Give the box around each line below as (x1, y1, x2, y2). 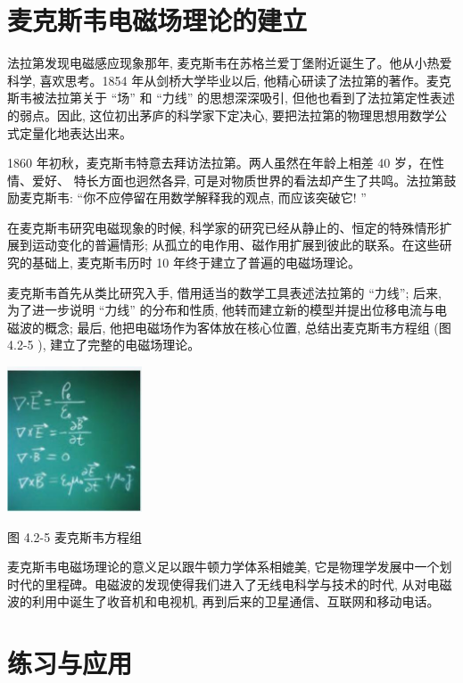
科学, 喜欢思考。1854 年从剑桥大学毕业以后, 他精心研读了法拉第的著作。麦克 (7, 70, 451, 89)
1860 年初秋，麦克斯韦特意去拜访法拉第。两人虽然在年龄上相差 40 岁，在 (7, 153, 432, 172)
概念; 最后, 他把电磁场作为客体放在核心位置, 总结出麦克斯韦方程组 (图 (44, 317, 451, 336)
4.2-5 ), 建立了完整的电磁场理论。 (7, 335, 201, 354)
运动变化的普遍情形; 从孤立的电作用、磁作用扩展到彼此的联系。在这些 (31, 235, 440, 254)
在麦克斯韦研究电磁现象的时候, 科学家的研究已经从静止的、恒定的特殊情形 (7, 218, 440, 236)
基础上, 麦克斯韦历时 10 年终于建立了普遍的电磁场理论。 (31, 253, 360, 272)
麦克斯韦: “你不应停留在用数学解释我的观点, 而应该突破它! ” (19, 188, 367, 207)
